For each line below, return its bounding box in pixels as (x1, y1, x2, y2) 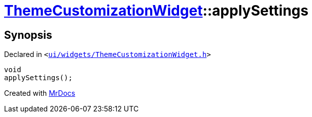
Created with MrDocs (4, 89, 76, 98)
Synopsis (4, 28, 52, 41)
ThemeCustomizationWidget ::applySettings (4, 2, 308, 19)
